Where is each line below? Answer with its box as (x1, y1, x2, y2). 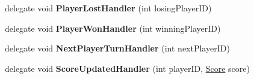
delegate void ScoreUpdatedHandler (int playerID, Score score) (5, 62, 250, 74)
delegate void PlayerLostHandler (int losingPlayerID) (5, 2, 212, 14)
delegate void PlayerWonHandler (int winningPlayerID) (5, 22, 221, 34)
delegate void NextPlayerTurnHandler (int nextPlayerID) (5, 42, 230, 54)
